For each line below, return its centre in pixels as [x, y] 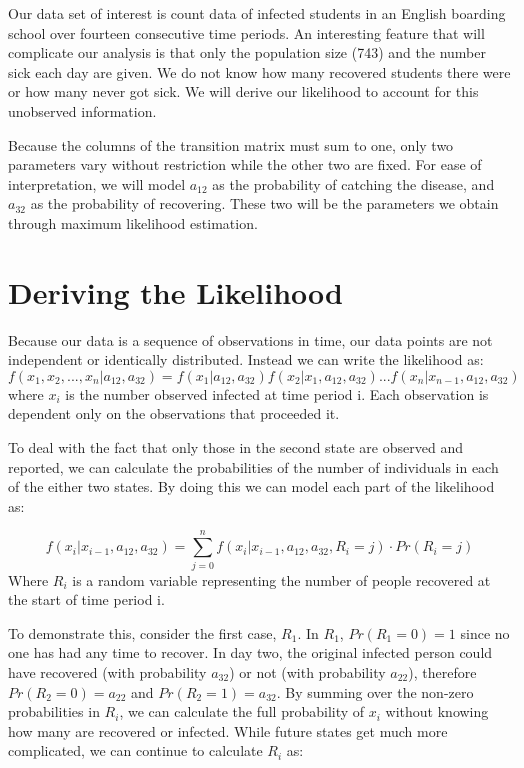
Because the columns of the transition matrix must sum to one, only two [231, 144]
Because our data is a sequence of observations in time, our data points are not [250, 339]
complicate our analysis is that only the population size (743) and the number [247, 52]
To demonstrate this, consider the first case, [142, 632]
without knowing [437, 711]
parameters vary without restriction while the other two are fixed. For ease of [245, 164]
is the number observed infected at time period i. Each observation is [277, 393]
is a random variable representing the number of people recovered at [281, 579]
